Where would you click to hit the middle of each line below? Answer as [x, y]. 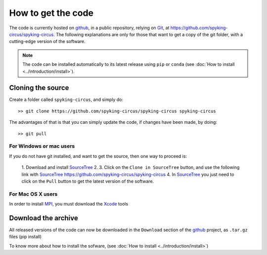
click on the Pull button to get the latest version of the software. [88, 181]
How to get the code [51, 13]
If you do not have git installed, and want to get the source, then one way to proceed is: [98, 156]
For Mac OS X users [33, 194]
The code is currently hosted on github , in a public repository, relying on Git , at [89, 28]
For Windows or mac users [42, 146]
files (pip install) [25, 237]
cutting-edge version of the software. [47, 42]
